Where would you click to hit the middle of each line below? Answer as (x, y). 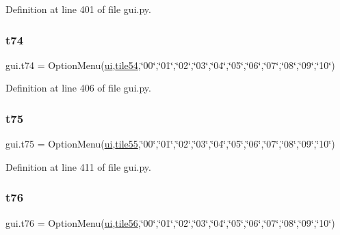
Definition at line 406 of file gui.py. (78, 88)
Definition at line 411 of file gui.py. (78, 166)
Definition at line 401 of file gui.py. (78, 9)
